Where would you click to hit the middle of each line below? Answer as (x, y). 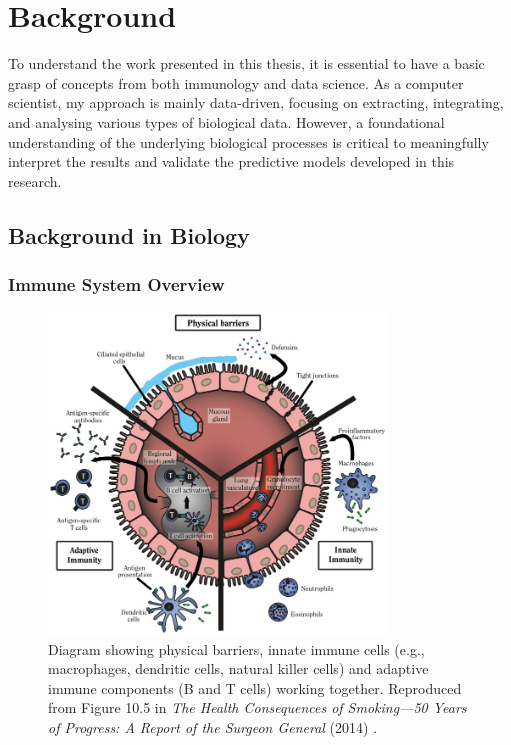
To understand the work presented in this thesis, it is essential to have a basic (246, 63)
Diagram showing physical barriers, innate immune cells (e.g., (236, 648)
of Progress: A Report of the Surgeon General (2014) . (213, 726)
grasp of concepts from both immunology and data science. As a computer (236, 82)
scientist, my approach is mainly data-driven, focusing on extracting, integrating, (256, 102)
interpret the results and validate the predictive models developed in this (231, 161)
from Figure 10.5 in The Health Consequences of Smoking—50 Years (257, 707)
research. (35, 180)
